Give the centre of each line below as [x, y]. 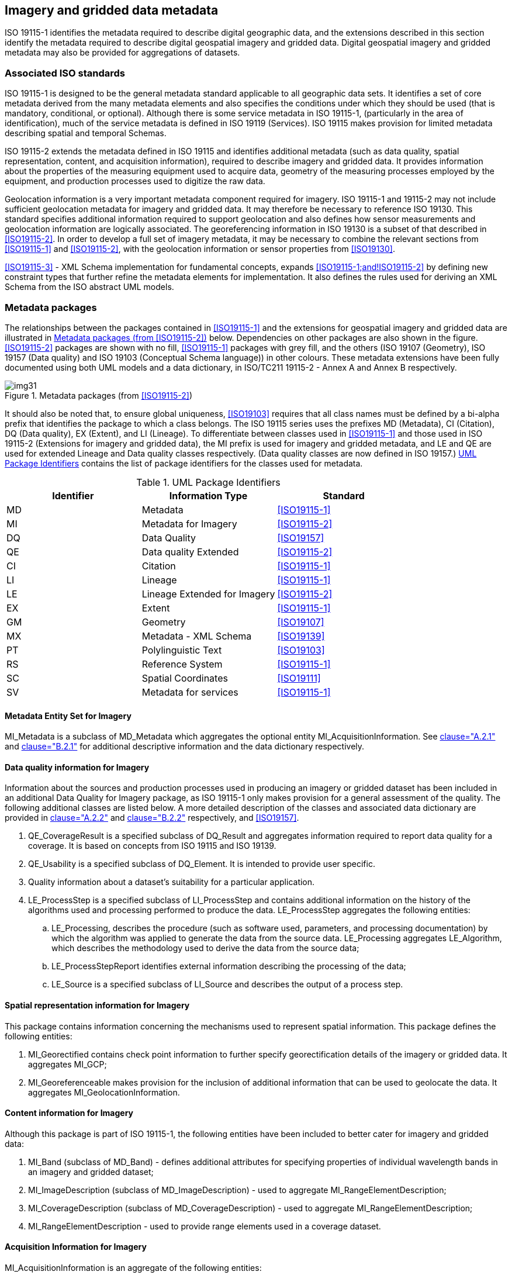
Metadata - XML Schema [197, 636]
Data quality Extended [190, 552]
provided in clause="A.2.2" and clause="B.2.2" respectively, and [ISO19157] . [152, 818]
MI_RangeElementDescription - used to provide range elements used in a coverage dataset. [205, 1226]
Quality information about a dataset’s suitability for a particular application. [172, 882]
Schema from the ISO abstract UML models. [89, 287]
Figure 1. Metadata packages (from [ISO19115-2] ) [98, 395]
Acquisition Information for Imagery [76, 1247]
